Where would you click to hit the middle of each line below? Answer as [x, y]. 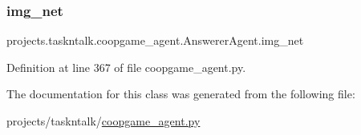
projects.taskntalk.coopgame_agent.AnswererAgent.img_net [155, 40]
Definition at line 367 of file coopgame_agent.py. [126, 67]
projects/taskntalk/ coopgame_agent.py [103, 121]
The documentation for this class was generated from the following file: [181, 94]
